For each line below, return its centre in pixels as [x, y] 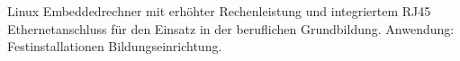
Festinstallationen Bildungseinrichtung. [115, 46]
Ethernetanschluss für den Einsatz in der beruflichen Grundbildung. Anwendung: [231, 28]
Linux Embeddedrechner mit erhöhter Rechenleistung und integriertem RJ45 [219, 11]
